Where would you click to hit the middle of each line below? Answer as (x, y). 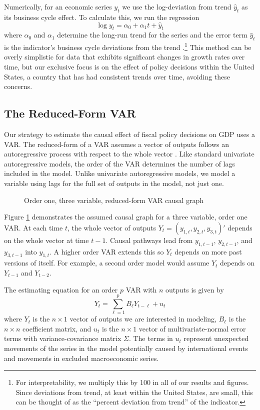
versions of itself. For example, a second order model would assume (107, 263)
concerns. (18, 86)
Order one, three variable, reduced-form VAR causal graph (114, 200)
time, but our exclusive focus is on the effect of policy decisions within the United (129, 67)
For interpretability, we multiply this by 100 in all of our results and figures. (132, 382)
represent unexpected (216, 338)
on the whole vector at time (46, 240)
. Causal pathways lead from (149, 240)
